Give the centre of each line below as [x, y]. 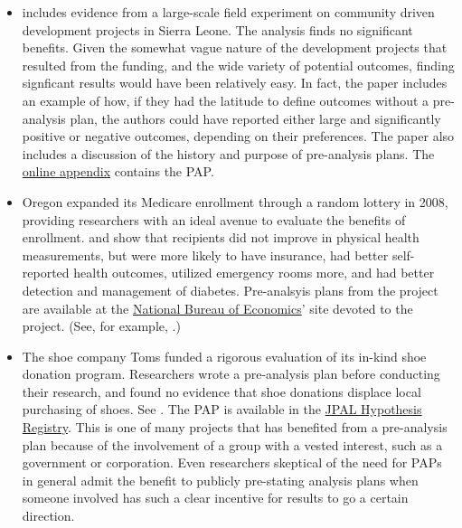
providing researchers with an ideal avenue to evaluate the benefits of [214, 219]
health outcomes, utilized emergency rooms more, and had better [254, 273]
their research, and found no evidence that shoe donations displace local [222, 391]
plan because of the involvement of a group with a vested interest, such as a [232, 444]
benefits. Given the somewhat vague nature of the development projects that [235, 47]
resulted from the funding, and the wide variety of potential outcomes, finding [238, 65]
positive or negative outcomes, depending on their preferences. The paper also [238, 136]
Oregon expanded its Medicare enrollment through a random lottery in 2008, [235, 201]
